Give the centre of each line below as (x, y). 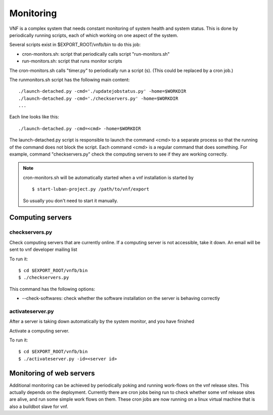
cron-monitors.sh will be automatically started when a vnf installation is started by (108, 177)
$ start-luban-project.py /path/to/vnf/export (90, 189)
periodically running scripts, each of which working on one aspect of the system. (94, 35)
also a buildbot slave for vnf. (39, 406)
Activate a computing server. (39, 331)
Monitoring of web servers (52, 373)
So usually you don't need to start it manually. (71, 201)
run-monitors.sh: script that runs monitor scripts (72, 61)
